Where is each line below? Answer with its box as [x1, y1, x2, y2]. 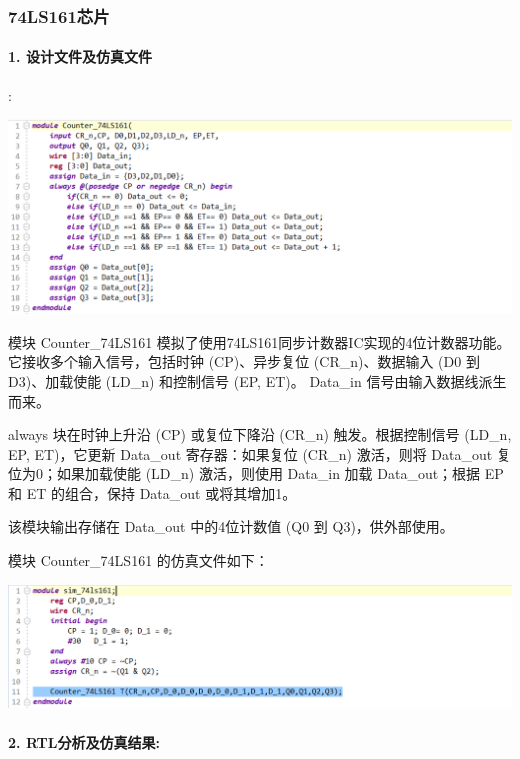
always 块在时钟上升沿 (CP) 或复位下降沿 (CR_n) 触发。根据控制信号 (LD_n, [8, 424, 512, 445]
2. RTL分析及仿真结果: [8, 731, 160, 752]
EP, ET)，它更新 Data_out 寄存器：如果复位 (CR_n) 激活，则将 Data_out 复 [8, 443, 511, 464]
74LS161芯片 [8, 3, 110, 28]
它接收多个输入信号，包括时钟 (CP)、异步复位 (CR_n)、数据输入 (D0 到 [8, 351, 480, 372]
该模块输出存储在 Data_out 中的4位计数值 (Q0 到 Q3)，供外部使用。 [8, 516, 454, 537]
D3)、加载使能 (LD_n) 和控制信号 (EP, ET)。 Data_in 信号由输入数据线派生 [8, 370, 507, 391]
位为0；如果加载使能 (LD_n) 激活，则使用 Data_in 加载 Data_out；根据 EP [8, 463, 504, 484]
